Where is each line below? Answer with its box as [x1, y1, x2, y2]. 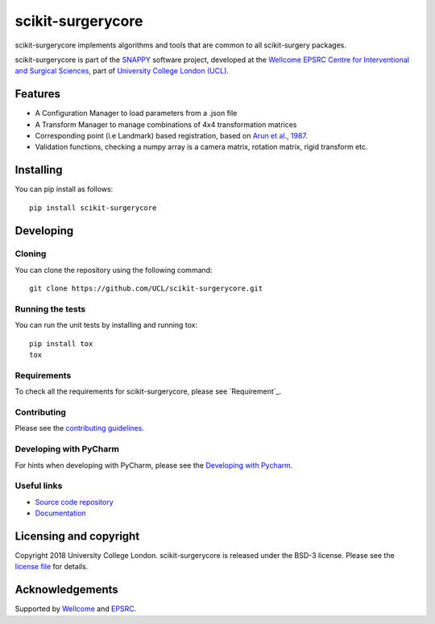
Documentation [35, 508, 86, 519]
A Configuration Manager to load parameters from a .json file [35, 109, 238, 118]
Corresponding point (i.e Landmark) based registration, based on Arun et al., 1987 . [35, 131, 308, 141]
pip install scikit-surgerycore [29, 203, 157, 213]
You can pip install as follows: [14, 184, 114, 194]
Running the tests [14, 304, 86, 315]
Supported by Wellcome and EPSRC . [14, 604, 137, 614]
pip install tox [29, 339, 93, 348]
